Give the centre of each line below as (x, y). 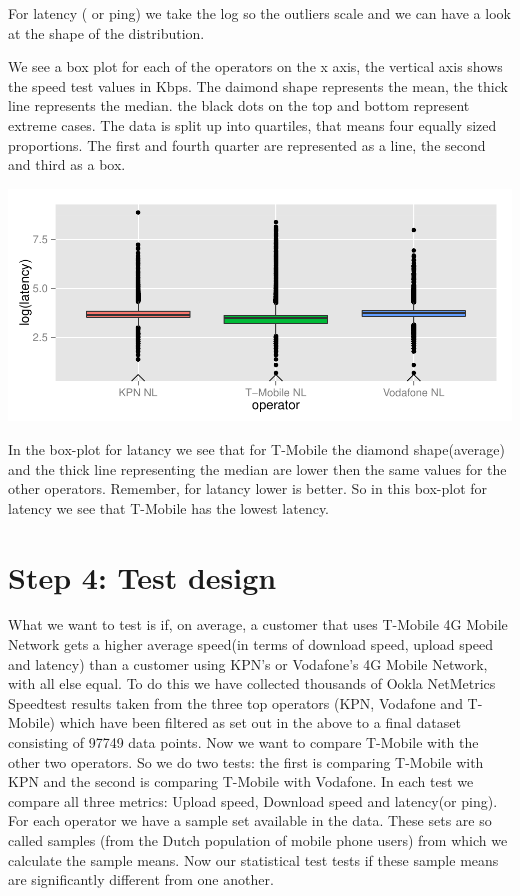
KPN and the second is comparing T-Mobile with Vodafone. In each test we (241, 781)
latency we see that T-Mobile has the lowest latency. (169, 507)
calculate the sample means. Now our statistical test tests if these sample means (253, 859)
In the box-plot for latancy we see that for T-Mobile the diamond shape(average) (256, 448)
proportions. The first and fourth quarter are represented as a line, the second (247, 144)
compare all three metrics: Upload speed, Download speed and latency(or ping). (253, 800)
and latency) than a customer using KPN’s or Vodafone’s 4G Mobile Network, (248, 663)
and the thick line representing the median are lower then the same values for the (257, 468)
